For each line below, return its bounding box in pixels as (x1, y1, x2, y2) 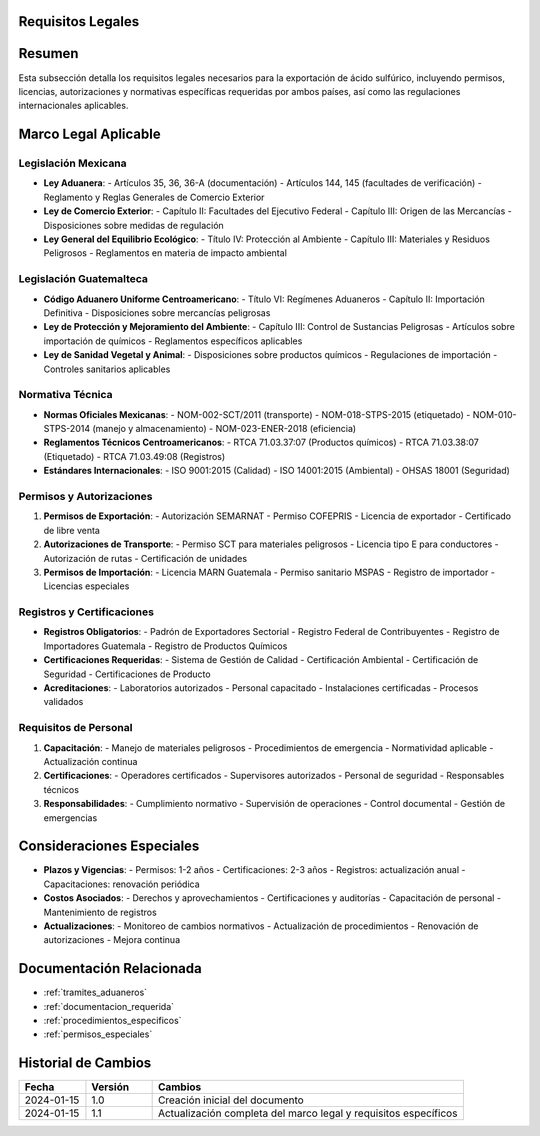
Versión (91, 1080, 130, 1094)
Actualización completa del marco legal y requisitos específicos (157, 1106, 458, 1120)
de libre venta (43, 524, 100, 536)
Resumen (18, 45, 79, 62)
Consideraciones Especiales (18, 838, 200, 855)
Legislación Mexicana (18, 156, 127, 170)
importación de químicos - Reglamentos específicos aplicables (43, 335, 303, 347)
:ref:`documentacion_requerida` (43, 1000, 175, 1012)
